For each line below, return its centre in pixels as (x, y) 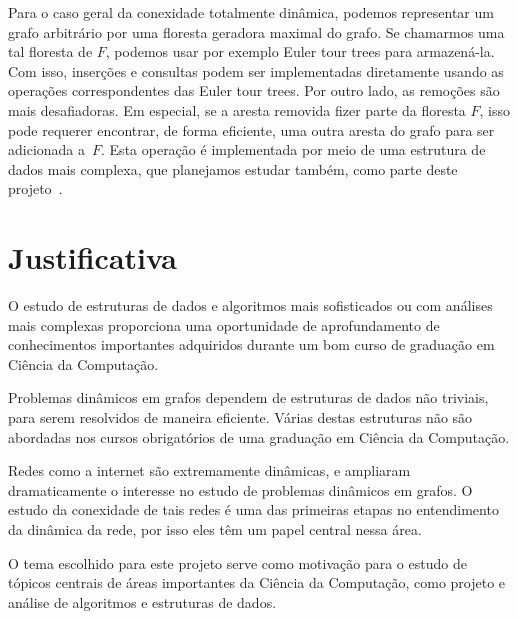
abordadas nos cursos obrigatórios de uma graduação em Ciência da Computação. (259, 436)
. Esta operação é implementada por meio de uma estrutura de (293, 149)
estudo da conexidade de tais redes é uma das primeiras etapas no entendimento (253, 509)
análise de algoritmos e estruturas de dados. (142, 601)
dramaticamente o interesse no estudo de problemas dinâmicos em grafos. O (240, 489)
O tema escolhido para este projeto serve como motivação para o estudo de (237, 562)
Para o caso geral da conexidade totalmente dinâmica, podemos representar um (251, 12)
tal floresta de (50, 51)
